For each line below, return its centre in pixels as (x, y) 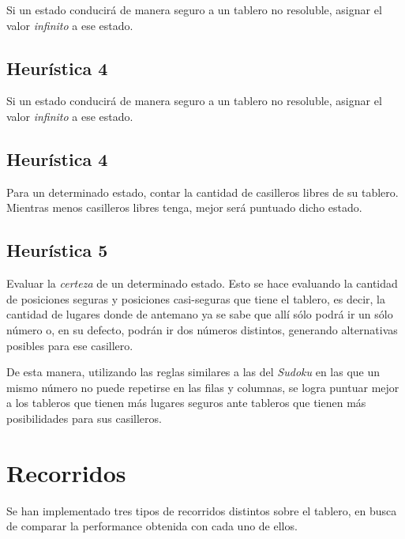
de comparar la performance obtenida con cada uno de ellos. (152, 526)
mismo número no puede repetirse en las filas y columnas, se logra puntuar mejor (203, 387)
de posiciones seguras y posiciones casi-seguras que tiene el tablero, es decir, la (196, 298)
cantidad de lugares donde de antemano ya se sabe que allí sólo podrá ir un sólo (200, 314)
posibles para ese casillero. (70, 345)
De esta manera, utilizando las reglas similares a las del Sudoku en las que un (193, 372)
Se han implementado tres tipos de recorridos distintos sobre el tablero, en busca (202, 510)
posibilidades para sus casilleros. (84, 418)
